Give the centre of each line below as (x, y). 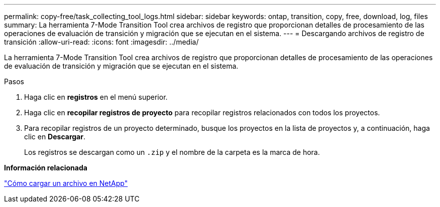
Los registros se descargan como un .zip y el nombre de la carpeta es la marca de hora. (172, 152)
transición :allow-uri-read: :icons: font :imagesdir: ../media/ (101, 42)
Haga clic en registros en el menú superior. (96, 97)
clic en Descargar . (55, 137)
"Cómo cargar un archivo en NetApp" (66, 183)
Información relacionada (46, 168)
